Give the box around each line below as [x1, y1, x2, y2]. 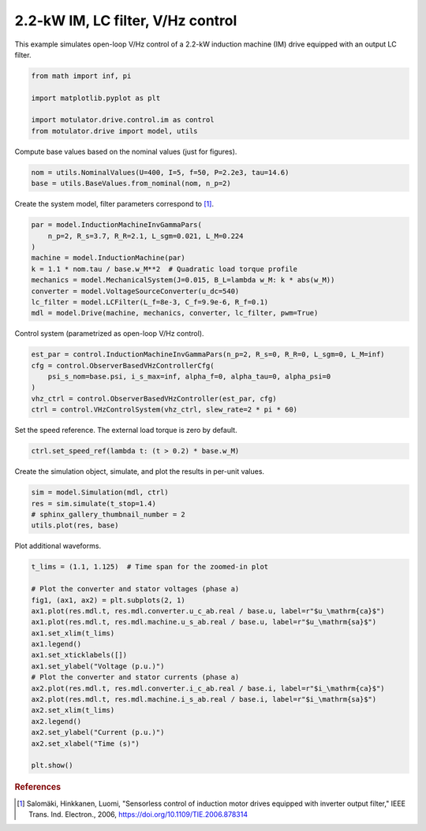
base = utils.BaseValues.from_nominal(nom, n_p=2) [31, 179, 232, 188]
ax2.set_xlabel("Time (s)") [31, 739, 140, 748]
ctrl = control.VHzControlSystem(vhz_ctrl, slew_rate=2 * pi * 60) [31, 405, 298, 414]
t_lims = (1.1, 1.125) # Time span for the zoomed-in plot [31, 562, 269, 572]
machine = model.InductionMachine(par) [31, 253, 185, 263]
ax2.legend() [31, 717, 82, 725]
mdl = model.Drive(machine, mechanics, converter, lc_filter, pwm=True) [31, 308, 319, 318]
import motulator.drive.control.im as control [31, 115, 215, 125]
